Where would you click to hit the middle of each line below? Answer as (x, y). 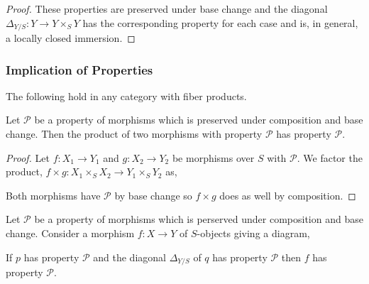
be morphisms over (213, 157)
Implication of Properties (79, 69)
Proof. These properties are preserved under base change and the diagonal (167, 9)
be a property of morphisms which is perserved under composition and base (199, 219)
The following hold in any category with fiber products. (126, 95)
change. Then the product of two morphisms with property (134, 134)
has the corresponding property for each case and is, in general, (220, 22)
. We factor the (330, 157)
